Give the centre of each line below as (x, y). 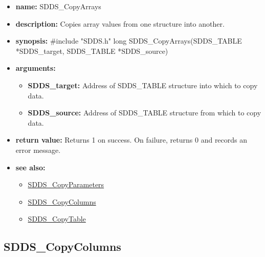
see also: (30, 167)
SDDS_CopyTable (57, 219)
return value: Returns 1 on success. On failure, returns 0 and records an (131, 140)
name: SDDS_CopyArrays (58, 6)
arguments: (36, 68)
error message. (38, 150)
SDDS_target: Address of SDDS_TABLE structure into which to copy (143, 85)
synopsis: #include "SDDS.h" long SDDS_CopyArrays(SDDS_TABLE (129, 41)
